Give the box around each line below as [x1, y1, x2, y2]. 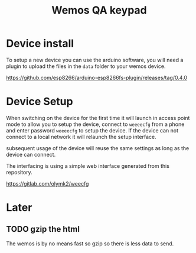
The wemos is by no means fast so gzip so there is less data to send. [6, 240, 174, 247]
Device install [6, 37, 74, 50]
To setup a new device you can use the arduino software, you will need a [6, 56, 184, 63]
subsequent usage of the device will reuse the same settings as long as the [6, 144, 190, 151]
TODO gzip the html [6, 224, 80, 234]
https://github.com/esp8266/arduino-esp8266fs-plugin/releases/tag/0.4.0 [6, 74, 188, 81]
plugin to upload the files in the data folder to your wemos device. [6, 63, 166, 70]
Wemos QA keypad [51, 4, 147, 17]
